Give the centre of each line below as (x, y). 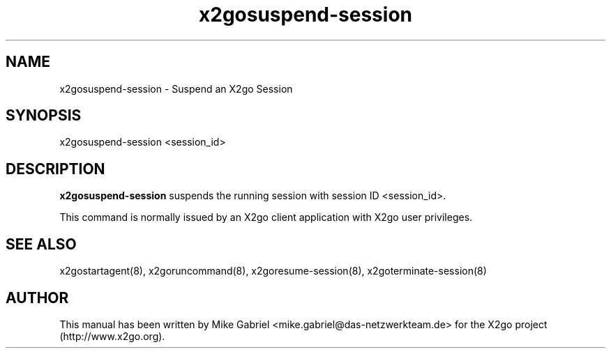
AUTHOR (37, 298)
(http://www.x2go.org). (112, 336)
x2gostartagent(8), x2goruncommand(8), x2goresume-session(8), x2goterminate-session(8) (273, 271)
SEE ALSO (41, 244)
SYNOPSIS (44, 116)
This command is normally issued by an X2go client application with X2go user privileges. (266, 217)
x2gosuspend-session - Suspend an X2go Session (176, 88)
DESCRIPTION (55, 169)
